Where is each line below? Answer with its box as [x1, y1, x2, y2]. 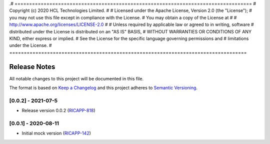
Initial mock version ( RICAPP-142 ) [21, 130, 91, 137]
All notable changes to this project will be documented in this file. [9, 75, 144, 82]
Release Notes [9, 62, 55, 71]
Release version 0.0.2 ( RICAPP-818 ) [21, 108, 95, 114]
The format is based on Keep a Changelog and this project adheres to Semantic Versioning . [9, 85, 197, 91]
